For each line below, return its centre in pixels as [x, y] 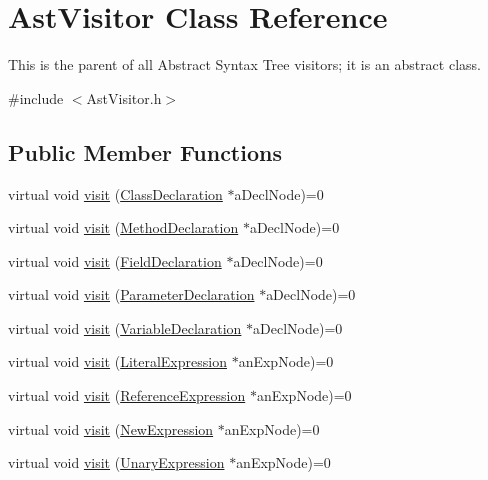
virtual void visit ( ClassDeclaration [115, 193]
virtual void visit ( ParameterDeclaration [131, 294]
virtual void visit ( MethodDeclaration [123, 227]
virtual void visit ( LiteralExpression [117, 361]
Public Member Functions [145, 151]
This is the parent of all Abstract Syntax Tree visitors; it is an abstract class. [244, 64]
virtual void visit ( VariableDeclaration [125, 327]
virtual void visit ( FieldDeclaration [115, 260]
